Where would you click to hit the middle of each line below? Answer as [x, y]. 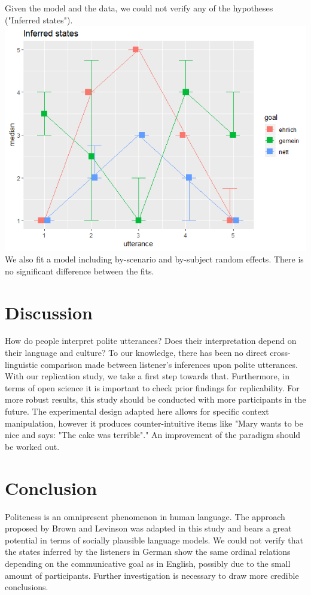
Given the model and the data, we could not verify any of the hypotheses [139, 8]
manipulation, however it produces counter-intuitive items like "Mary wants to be [154, 423]
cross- [280, 353]
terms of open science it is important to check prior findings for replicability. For [152, 387]
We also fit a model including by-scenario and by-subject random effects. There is [154, 259]
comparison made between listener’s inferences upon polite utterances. [169, 364]
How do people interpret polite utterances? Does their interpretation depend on [151, 341]
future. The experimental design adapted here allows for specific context [137, 411]
